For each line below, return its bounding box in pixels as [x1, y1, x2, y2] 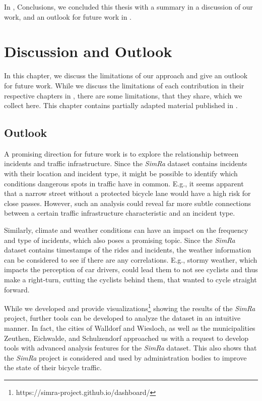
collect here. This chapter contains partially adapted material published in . [4, 100, 238, 111]
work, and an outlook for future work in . [4, 11, 132, 22]
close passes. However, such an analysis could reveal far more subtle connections [4, 197, 251, 208]
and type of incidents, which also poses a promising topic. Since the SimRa [4, 234, 235, 245]
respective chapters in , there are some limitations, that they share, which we [4, 90, 242, 101]
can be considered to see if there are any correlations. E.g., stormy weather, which [4, 254, 257, 265]
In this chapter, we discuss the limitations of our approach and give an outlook [4, 70, 248, 81]
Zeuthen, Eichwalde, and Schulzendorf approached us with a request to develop [4, 332, 249, 343]
